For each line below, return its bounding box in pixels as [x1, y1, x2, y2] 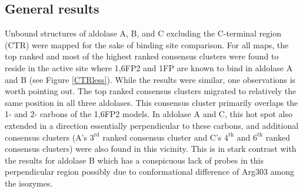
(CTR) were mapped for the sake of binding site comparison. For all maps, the [5, 38, 289, 51]
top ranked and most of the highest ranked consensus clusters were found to [5, 50, 279, 62]
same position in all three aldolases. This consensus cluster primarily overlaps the [5, 96, 298, 108]
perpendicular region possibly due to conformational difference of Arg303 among [5, 165, 294, 178]
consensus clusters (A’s [5, 131, 88, 143]
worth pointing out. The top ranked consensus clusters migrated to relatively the [5, 85, 297, 97]
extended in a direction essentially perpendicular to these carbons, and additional [5, 119, 299, 131]
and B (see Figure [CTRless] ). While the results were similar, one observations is [5, 73, 296, 85]
